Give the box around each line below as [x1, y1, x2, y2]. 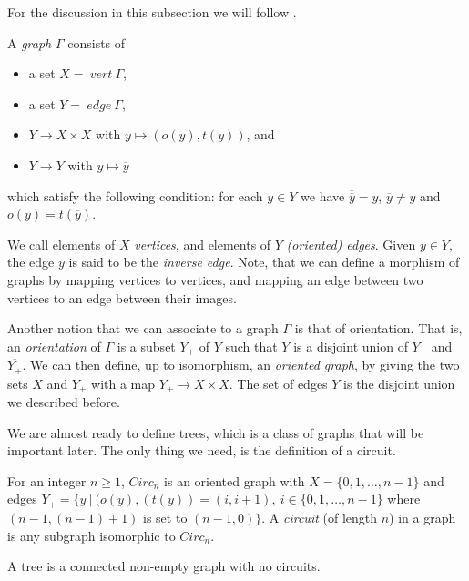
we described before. [7, 392, 120, 412]
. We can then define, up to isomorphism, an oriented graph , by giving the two [22, 355, 460, 374]
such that [225, 336, 278, 355]
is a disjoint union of [293, 336, 408, 355]
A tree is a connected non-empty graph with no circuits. [7, 556, 321, 576]
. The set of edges [229, 373, 328, 392]
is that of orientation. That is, [294, 319, 463, 338]
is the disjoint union [343, 373, 455, 392]
